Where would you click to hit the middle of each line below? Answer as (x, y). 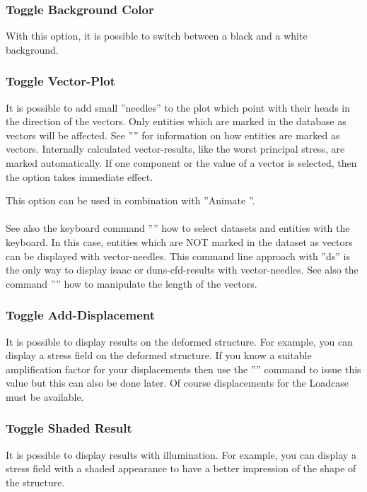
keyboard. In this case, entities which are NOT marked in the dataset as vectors (179, 241)
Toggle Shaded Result (69, 428)
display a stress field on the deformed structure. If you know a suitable (159, 355)
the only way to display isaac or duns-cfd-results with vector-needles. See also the (182, 270)
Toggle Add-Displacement (81, 315)
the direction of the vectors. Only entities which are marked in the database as (176, 121)
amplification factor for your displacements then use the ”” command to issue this (183, 369)
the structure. (35, 482)
